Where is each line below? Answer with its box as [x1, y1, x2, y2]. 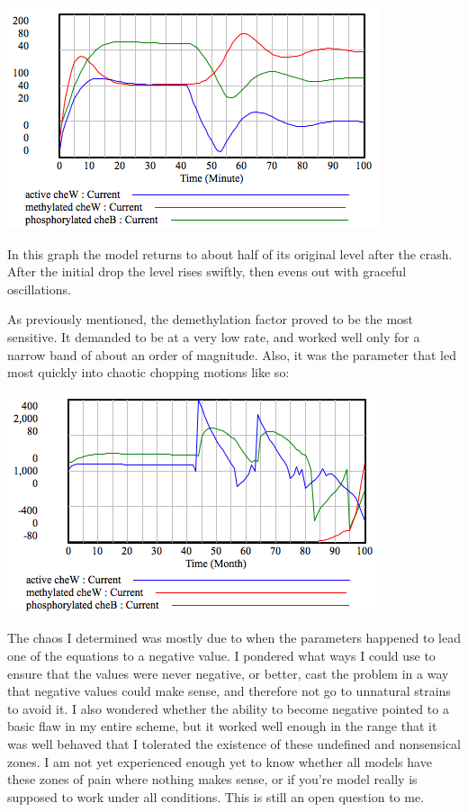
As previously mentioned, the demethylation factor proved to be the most [7, 310, 414, 329]
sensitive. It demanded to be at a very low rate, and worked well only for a [7, 327, 420, 346]
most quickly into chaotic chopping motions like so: [7, 363, 290, 382]
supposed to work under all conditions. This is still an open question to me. [7, 787, 425, 806]
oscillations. [7, 279, 71, 298]
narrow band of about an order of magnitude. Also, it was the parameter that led [7, 345, 456, 364]
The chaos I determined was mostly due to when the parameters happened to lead [7, 628, 461, 647]
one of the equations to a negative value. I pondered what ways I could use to [7, 645, 436, 664]
